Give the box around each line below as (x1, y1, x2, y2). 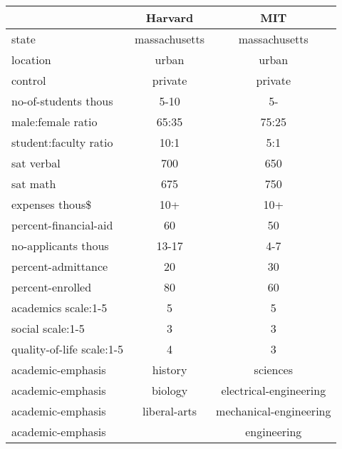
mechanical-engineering (216, 403, 331, 419)
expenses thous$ (11, 196, 92, 212)
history (152, 361, 187, 378)
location (11, 51, 51, 68)
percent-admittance (11, 258, 108, 274)
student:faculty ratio (11, 134, 113, 150)
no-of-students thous (11, 93, 113, 109)
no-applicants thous (11, 237, 109, 254)
